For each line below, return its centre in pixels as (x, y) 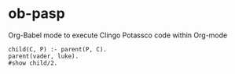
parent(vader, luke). (44, 56)
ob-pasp (37, 14)
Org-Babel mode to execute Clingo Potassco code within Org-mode (118, 35)
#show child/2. (33, 63)
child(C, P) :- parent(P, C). (58, 49)
